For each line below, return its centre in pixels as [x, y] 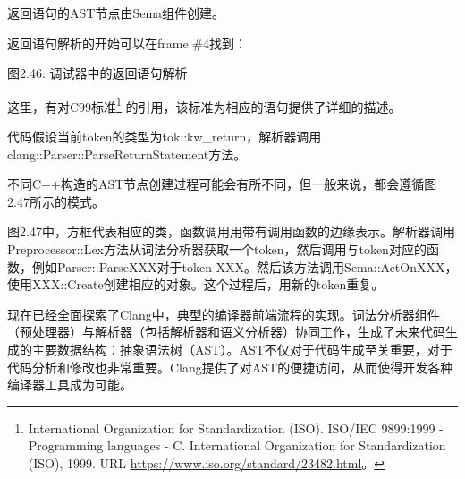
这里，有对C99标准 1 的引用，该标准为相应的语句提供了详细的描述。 [204, 105]
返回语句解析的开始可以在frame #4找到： [127, 43]
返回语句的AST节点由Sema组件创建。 [116, 13]
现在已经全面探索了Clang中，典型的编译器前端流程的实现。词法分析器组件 [224, 314]
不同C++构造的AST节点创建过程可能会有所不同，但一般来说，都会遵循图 [222, 184]
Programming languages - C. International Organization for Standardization [237, 445]
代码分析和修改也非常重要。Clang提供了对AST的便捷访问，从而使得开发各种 [230, 367]
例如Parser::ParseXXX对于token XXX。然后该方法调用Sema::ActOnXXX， [245, 266]
